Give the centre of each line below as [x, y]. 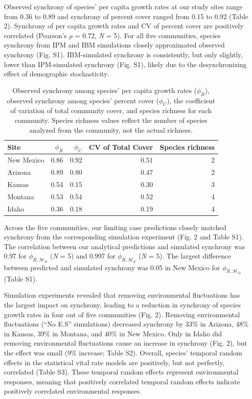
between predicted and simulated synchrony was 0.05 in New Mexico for [112, 267]
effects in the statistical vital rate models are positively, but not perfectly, [114, 362]
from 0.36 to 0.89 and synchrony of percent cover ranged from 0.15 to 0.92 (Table [126, 16]
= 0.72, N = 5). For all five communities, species [148, 35]
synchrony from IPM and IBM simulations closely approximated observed [115, 45]
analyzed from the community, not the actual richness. [111, 129]
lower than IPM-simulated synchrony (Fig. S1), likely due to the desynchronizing [125, 64]
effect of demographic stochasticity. [57, 74]
